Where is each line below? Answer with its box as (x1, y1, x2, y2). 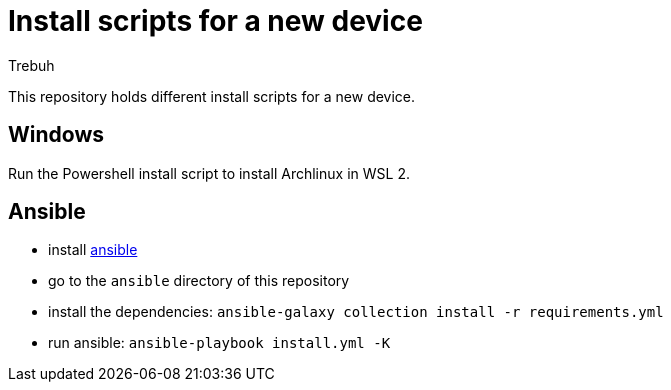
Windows (8, 122, 104, 148)
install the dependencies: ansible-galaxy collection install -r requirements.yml (48, 303, 664, 321)
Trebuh (8, 56, 55, 74)
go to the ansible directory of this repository (48, 272, 350, 290)
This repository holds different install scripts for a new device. (8, 87, 416, 105)
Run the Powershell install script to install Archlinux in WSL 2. (8, 164, 410, 182)
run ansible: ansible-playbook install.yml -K (48, 334, 391, 352)
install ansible (48, 241, 138, 259)
